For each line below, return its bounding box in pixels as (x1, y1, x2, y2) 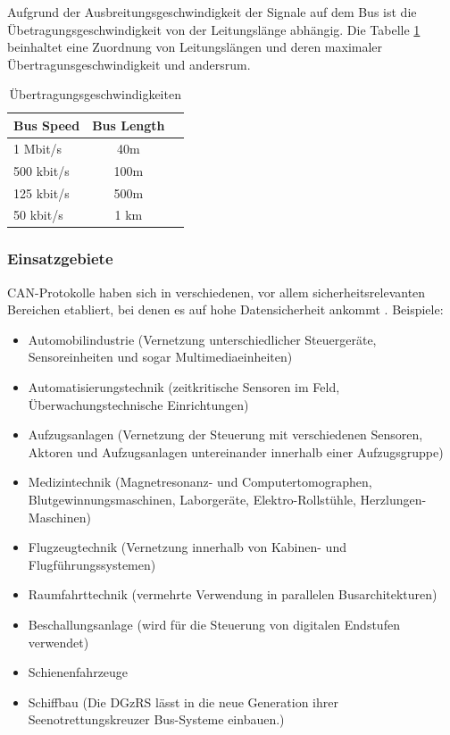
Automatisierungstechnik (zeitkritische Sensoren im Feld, (28, 378, 340, 397)
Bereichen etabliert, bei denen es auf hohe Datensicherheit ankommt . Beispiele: (7, 300, 444, 319)
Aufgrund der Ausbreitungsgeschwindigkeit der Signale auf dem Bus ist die (7, 3, 417, 21)
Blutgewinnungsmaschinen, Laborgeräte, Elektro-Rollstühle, (28, 490, 356, 508)
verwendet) (28, 632, 89, 651)
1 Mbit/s (13, 138, 62, 157)
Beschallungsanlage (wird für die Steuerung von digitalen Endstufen (28, 614, 400, 633)
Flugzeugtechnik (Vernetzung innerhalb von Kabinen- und (28, 538, 346, 556)
